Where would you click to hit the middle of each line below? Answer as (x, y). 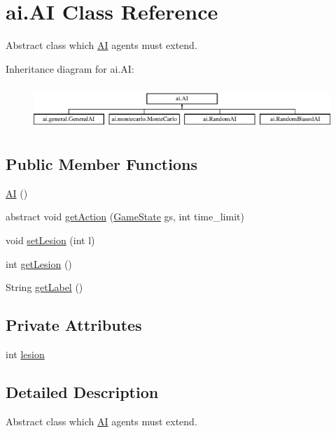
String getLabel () (44, 287)
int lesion (25, 354)
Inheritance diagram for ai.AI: (70, 68)
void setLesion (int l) (50, 240)
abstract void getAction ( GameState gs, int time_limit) (125, 216)
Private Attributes (74, 325)
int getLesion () (39, 263)
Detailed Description (82, 392)
